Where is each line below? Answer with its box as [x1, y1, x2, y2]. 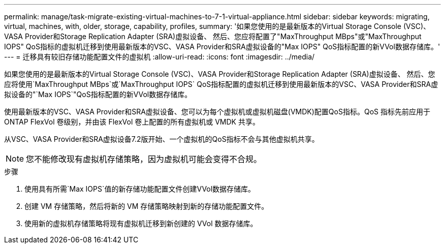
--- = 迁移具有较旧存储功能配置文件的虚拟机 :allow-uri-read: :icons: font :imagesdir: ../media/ [4, 52, 315, 61]
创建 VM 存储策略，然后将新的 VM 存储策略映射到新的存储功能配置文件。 [24, 202, 269, 210]
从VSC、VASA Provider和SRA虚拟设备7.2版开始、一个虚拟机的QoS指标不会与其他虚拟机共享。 [4, 135, 319, 143]
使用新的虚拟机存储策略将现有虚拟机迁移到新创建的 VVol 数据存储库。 [24, 219, 258, 228]
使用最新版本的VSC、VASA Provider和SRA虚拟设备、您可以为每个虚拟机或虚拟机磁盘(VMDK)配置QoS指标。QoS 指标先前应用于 [4, 107, 430, 116]
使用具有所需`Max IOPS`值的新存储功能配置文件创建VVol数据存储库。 [24, 184, 256, 193]
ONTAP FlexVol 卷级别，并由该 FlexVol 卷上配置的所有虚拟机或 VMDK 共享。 [4, 117, 260, 126]
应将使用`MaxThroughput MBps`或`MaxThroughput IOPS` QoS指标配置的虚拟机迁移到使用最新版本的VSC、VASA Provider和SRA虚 [4, 80, 438, 88]
